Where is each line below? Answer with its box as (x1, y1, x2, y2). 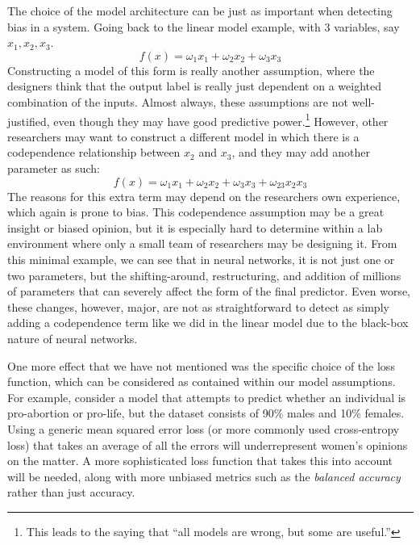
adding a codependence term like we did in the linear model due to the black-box (7, 314, 409, 331)
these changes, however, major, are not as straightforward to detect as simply (7, 298, 389, 315)
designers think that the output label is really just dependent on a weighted (7, 78, 381, 94)
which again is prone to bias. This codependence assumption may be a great (7, 203, 385, 220)
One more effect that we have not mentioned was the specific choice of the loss (7, 357, 395, 374)
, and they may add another (231, 144, 370, 161)
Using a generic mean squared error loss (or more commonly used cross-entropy (7, 420, 400, 437)
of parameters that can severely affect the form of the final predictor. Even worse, (7, 283, 410, 300)
